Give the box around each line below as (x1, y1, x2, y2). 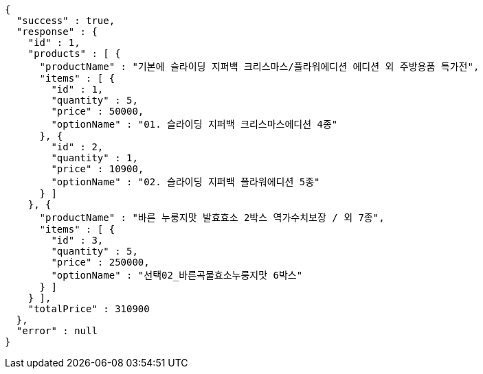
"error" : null (16, 325, 98, 336)
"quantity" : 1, (51, 152, 138, 163)
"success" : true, (16, 15, 115, 26)
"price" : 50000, (51, 106, 144, 117)
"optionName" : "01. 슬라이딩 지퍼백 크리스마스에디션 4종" (51, 119, 338, 130)
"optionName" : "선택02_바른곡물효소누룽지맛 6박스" (51, 270, 303, 281)
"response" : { (16, 26, 98, 37)
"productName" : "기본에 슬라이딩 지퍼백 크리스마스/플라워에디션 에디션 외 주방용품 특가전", (39, 61, 480, 72)
